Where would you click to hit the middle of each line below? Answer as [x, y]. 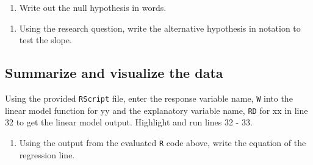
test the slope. [45, 40]
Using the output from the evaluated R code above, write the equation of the [163, 142]
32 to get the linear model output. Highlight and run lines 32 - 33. [129, 122]
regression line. [47, 154]
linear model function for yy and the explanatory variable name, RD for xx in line [156, 110]
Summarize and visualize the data [114, 73]
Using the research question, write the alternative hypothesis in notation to [160, 28]
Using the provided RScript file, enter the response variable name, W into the [149, 98]
